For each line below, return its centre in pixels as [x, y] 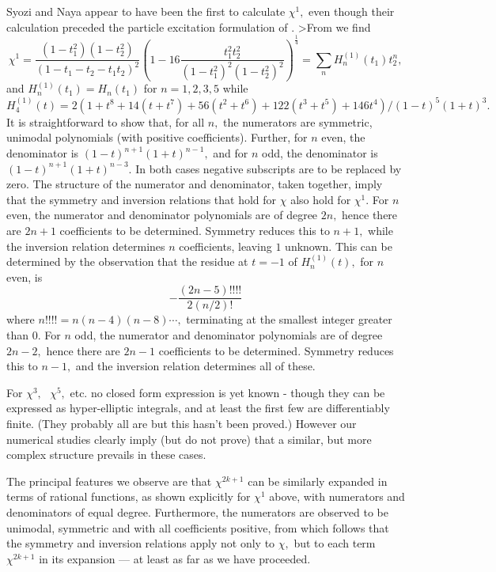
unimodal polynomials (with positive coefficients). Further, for [157, 137]
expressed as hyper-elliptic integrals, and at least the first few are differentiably [198, 408]
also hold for [321, 199]
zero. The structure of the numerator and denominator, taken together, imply [195, 184]
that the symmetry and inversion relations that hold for [142, 199]
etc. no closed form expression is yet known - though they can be [227, 392]
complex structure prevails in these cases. [106, 455]
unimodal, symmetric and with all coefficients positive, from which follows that [198, 527]
